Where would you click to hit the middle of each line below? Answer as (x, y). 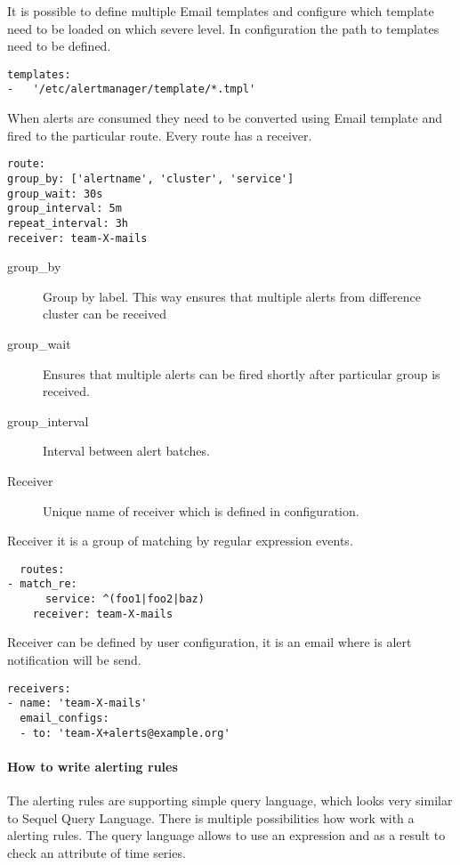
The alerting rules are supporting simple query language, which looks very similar (230, 800)
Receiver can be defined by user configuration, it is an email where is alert (210, 642)
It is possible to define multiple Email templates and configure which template (221, 11)
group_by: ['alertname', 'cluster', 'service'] (151, 178)
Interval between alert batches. (126, 451)
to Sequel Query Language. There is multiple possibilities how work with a (211, 817)
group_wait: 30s (55, 194)
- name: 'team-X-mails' (77, 703)
